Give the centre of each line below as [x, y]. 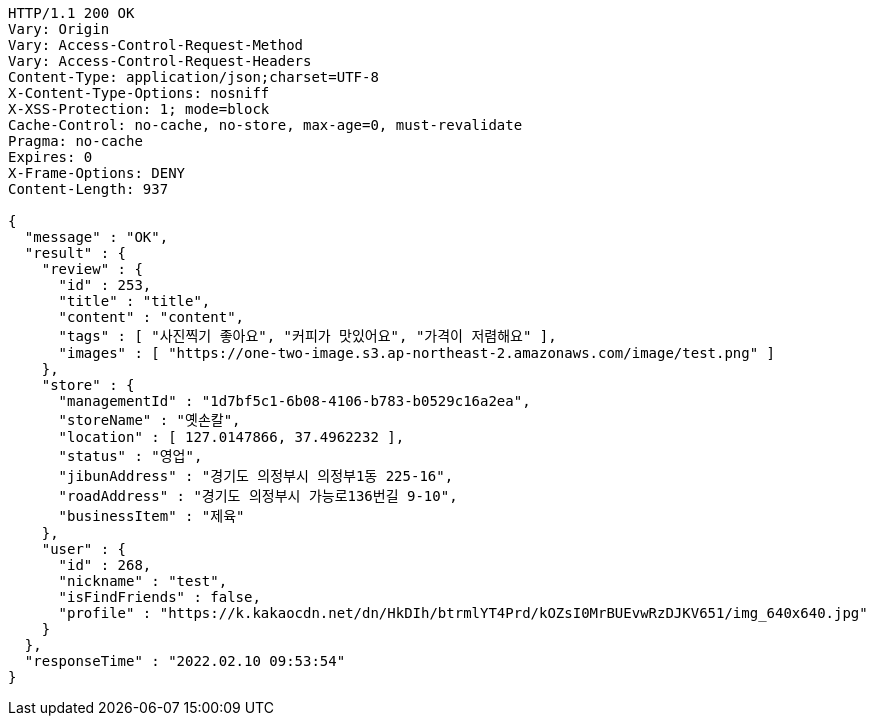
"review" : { [92, 269]
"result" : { [75, 253]
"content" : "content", [151, 317]
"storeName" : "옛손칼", [149, 420]
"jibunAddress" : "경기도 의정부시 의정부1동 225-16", [256, 476]
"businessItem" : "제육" [151, 516]
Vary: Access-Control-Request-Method [156, 45]
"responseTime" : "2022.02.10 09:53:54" [185, 661]
